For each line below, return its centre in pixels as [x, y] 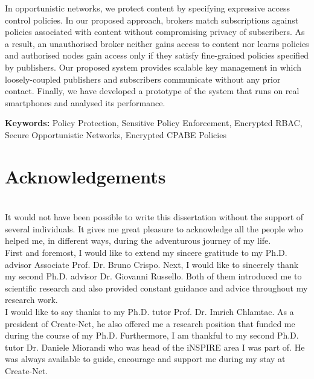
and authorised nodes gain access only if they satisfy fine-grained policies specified [157, 55]
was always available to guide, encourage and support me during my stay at [145, 359]
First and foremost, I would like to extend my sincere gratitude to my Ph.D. [146, 253]
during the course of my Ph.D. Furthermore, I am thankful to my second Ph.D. [152, 335]
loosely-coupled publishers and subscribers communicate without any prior [143, 79]
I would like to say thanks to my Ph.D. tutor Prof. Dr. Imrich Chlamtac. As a [149, 311]
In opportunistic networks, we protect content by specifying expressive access [147, 8]
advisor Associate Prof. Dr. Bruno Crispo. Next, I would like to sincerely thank [152, 264]
